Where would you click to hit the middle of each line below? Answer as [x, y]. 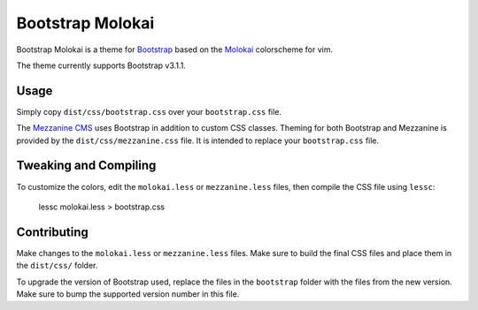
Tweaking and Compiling [86, 166]
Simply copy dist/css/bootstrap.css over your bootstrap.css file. [149, 111]
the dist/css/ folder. [57, 266]
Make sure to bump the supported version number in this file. [128, 294]
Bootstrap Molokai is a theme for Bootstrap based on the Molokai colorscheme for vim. [175, 49]
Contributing [52, 232]
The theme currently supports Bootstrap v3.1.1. [101, 65]
